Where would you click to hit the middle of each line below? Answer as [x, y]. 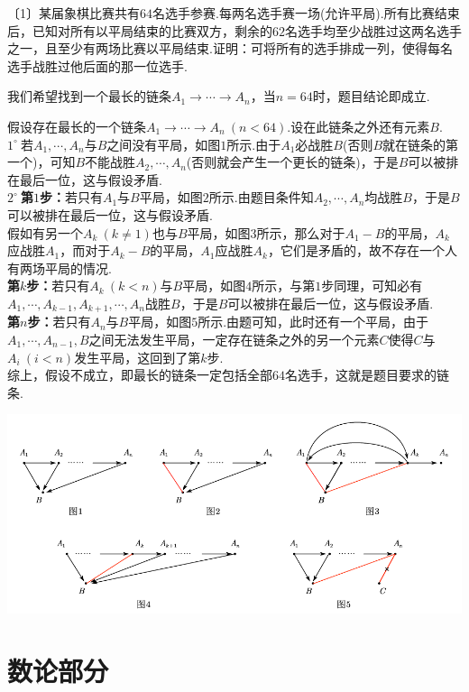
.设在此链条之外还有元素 [359, 126]
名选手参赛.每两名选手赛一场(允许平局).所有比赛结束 [306, 13]
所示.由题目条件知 [261, 197]
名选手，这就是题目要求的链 [367, 375]
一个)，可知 [41, 162]
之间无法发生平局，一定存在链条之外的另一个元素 [234, 339]
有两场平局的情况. [60, 268]
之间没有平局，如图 [164, 144]
